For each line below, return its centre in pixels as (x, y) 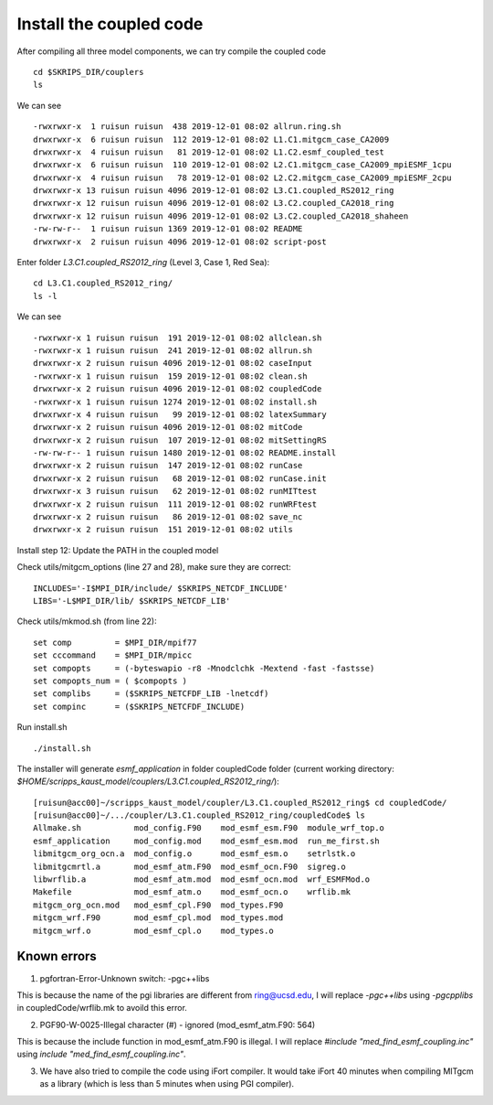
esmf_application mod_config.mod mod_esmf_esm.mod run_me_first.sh (206, 841)
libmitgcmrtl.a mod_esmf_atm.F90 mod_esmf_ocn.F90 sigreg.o (189, 866)
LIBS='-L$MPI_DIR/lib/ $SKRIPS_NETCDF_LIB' (132, 601)
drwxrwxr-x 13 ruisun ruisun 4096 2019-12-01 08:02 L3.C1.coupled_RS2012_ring (214, 191)
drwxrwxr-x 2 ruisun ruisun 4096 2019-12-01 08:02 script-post (180, 241)
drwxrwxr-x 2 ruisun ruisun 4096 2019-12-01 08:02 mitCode (168, 427)
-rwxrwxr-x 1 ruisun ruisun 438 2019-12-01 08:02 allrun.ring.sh (187, 127)
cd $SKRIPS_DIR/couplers (89, 72)
